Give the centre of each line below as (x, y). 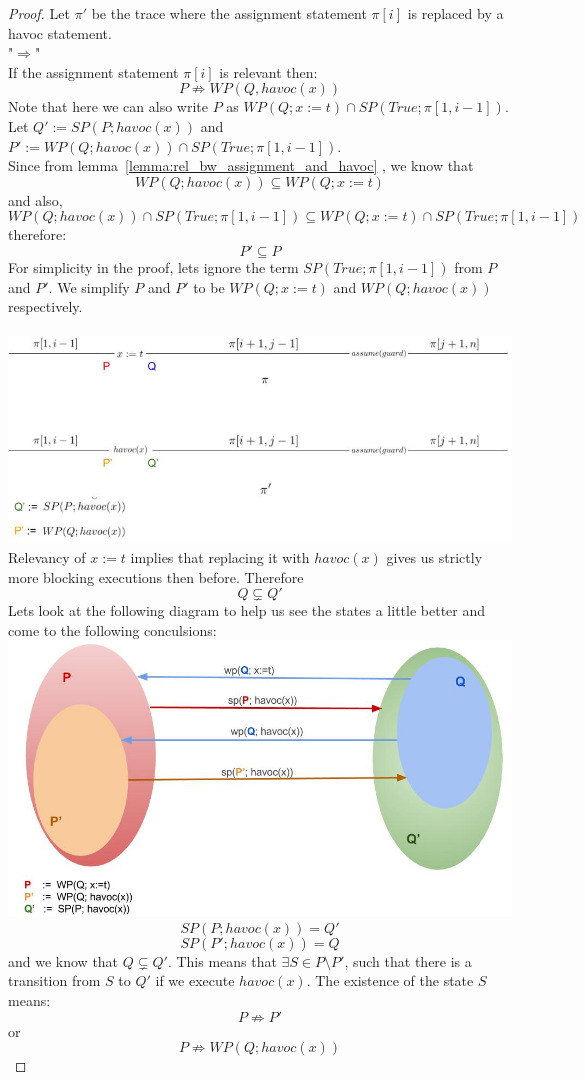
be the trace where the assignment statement (229, 13)
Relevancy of (47, 557)
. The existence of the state (390, 980)
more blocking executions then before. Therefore (156, 576)
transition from (54, 980)
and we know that (63, 960)
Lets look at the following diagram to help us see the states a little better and (247, 610)
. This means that (222, 960)
